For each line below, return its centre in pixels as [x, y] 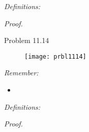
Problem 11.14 [27, 40]
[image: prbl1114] [55, 56]
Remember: [21, 73]
